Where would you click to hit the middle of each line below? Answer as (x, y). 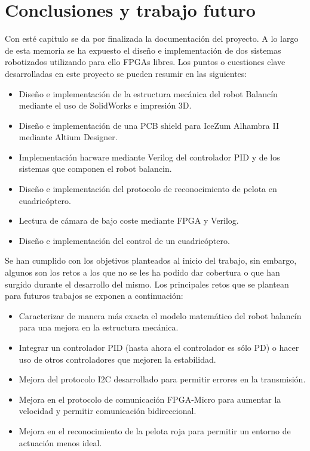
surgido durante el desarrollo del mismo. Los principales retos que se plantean (147, 284)
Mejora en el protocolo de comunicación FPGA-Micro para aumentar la (150, 399)
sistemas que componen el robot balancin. (95, 169)
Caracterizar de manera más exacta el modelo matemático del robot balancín (160, 315)
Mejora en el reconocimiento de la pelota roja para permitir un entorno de (155, 430)
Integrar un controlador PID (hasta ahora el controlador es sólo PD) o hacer (159, 347)
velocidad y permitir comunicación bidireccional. (108, 411)
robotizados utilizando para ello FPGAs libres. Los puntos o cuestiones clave (145, 62)
